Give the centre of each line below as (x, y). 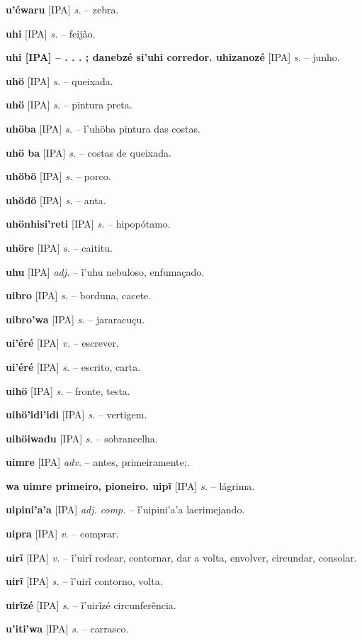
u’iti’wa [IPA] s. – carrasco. (67, 629)
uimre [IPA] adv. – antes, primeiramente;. (98, 462)
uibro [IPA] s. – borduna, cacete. (79, 295)
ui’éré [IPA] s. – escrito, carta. (73, 366)
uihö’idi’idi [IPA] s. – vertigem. (77, 414)
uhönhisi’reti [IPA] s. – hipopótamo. (88, 224)
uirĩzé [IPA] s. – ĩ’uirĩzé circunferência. (91, 604)
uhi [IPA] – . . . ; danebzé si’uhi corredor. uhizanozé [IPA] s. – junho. (173, 57)
